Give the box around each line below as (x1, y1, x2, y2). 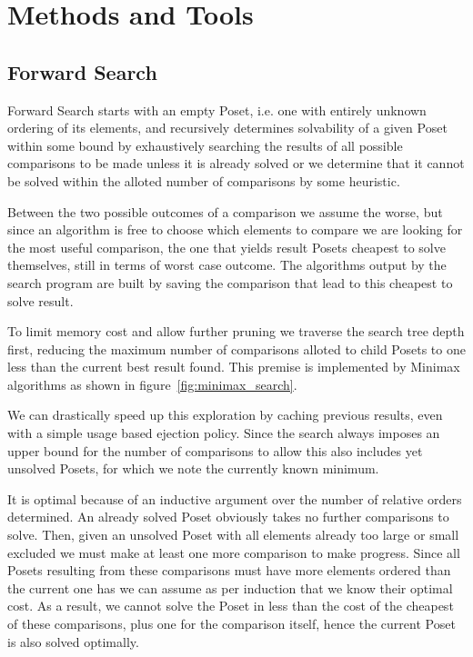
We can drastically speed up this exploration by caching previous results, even (7, 405, 443, 424)
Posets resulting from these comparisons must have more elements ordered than (7, 561, 451, 580)
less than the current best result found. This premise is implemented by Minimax (7, 357, 460, 376)
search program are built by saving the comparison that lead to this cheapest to (7, 273, 453, 292)
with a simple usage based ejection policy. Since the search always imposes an (7, 423, 440, 443)
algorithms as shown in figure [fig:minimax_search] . (7, 374, 297, 393)
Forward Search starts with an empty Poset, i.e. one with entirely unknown (7, 100, 427, 119)
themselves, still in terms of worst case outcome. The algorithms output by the (7, 255, 447, 274)
